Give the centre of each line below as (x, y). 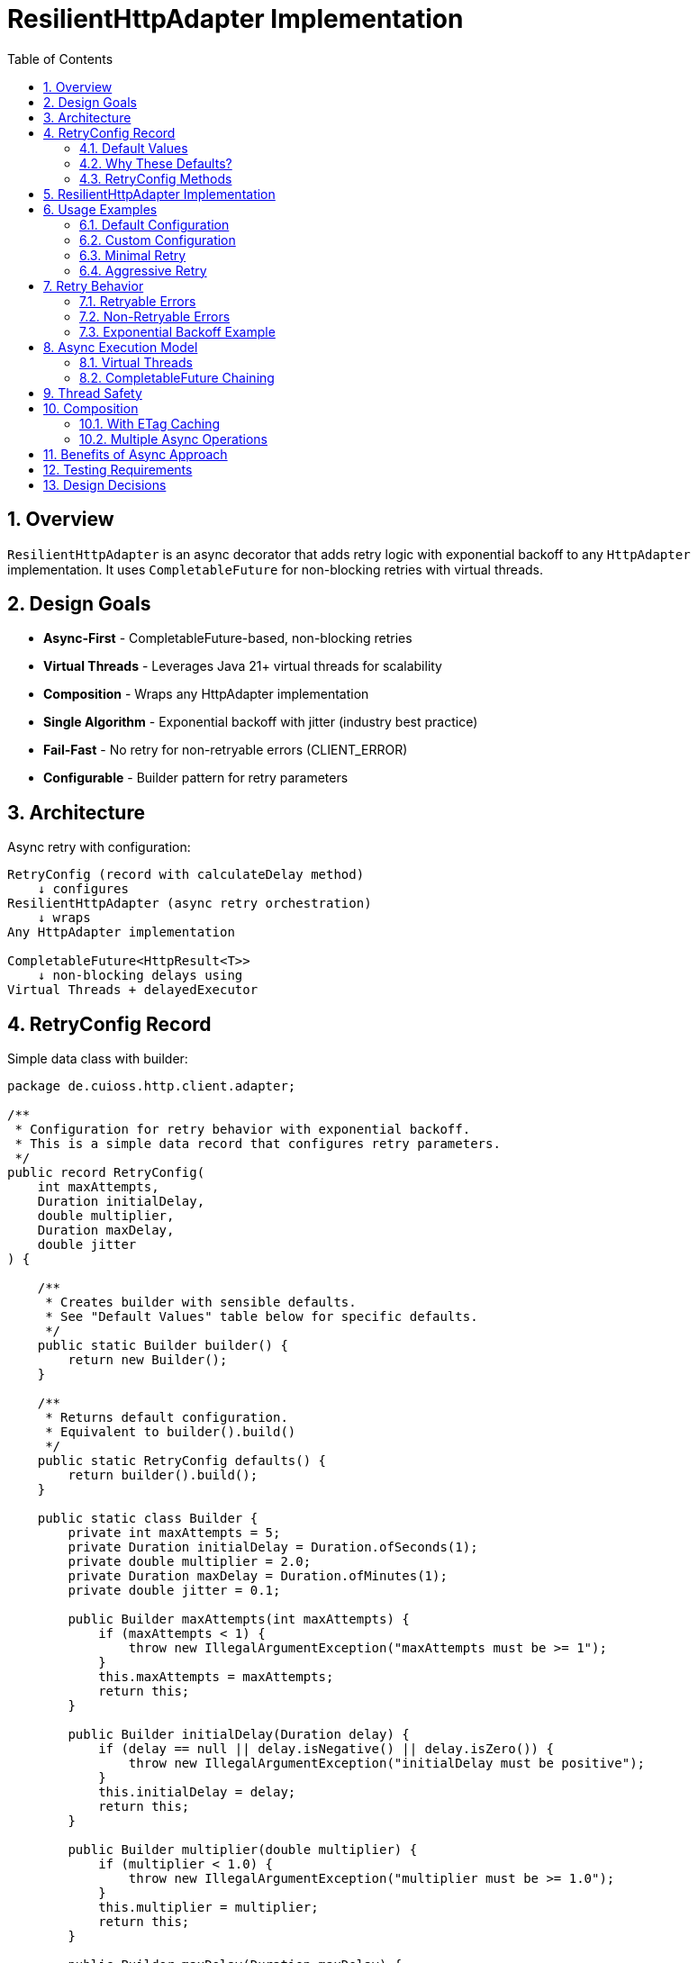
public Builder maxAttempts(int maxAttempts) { (239, 1619)
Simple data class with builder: (98, 1059)
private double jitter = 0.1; (174, 1591)
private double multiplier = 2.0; (190, 1562)
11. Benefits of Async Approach (136, 454)
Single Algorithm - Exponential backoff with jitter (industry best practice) (261, 722)
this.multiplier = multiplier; (208, 1908)
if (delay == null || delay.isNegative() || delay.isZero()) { (326, 1749)
